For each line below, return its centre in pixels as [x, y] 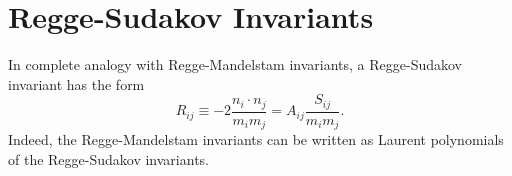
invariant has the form [76, 83]
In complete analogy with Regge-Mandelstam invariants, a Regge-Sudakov [235, 64]
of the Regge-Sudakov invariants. [108, 158]
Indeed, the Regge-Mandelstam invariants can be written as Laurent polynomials [256, 139]
